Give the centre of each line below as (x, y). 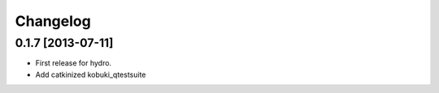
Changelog (53, 21)
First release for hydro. (74, 63)
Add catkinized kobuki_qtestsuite (91, 74)
